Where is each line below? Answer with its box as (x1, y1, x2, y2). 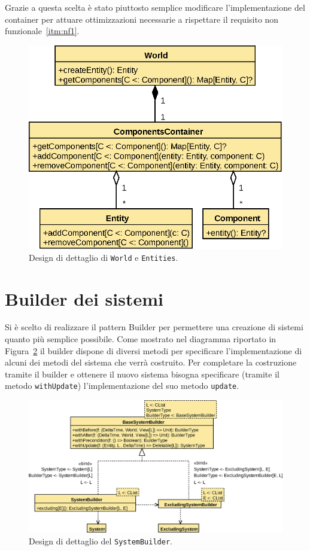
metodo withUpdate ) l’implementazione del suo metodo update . (5, 379, 239, 392)
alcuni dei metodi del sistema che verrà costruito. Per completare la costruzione (5, 356, 297, 369)
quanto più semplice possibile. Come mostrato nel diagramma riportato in (5, 333, 276, 345)
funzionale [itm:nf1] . (5, 25, 80, 37)
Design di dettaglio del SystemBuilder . (29, 534, 172, 547)
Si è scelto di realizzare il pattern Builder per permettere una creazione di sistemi (5, 321, 303, 333)
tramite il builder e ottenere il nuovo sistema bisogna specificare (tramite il (5, 367, 279, 380)
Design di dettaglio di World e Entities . (29, 251, 178, 263)
